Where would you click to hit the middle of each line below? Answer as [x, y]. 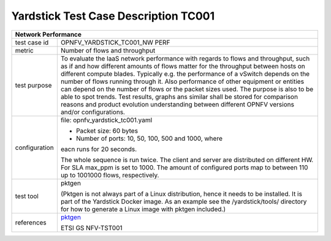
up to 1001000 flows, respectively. [110, 175]
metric [24, 50]
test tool [27, 196]
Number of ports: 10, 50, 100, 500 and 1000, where [149, 138]
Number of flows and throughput [108, 50]
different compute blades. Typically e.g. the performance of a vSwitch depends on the [185, 73]
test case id [32, 42]
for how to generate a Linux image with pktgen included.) [143, 209]
